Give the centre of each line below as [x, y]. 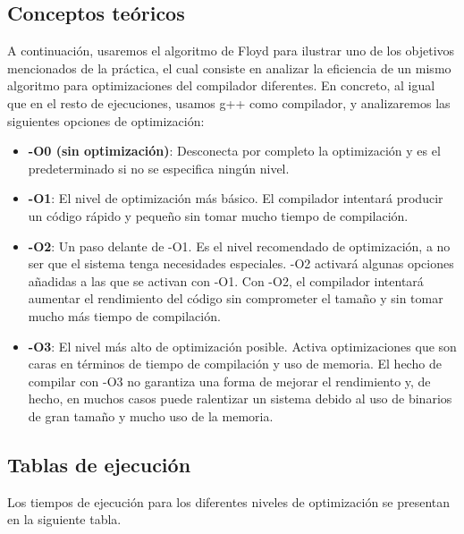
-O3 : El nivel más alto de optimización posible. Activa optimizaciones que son [242, 346]
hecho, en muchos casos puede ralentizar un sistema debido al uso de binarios [240, 398]
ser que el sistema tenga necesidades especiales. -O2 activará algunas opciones [241, 263]
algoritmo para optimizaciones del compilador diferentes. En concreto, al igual [221, 85]
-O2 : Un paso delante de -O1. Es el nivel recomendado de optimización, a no [239, 246]
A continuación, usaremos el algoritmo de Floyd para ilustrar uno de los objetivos [231, 51]
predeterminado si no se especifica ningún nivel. [159, 168]
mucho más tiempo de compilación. [124, 315]
